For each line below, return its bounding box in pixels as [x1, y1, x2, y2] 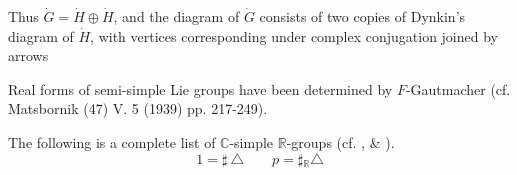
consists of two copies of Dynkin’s [259, 6, 466, 26]
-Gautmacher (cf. [405, 78, 511, 99]
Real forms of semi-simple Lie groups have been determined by [8, 78, 393, 99]
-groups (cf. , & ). [286, 131, 395, 152]
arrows [8, 45, 49, 66]
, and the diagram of [113, 6, 240, 26]
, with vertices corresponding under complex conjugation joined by [90, 25, 498, 46]
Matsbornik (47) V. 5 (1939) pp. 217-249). [8, 98, 268, 119]
